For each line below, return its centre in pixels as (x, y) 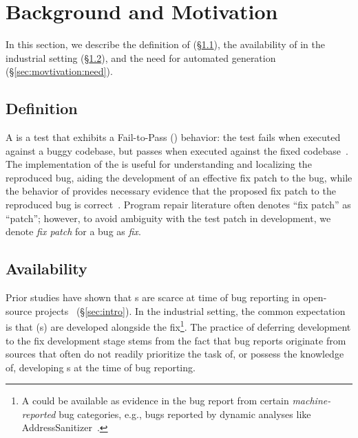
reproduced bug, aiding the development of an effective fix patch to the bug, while (179, 177)
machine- (312, 401)
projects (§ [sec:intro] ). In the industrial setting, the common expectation (190, 310)
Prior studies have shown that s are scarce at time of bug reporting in (153, 297)
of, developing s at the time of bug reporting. (101, 367)
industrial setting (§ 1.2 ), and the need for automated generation (141, 57)
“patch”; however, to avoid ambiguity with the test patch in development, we (168, 218)
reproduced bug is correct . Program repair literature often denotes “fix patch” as (178, 205)
